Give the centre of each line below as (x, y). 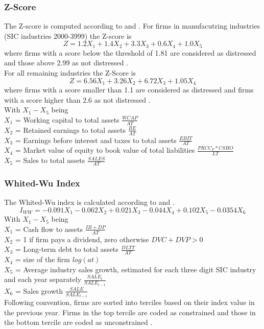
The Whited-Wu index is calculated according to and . (89, 202)
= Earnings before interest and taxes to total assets (96, 140)
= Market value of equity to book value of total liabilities (105, 150)
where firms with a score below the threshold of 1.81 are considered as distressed (130, 52)
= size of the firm (42, 259)
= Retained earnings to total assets (70, 130)
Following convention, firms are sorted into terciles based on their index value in (129, 302)
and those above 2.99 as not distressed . (66, 63)
